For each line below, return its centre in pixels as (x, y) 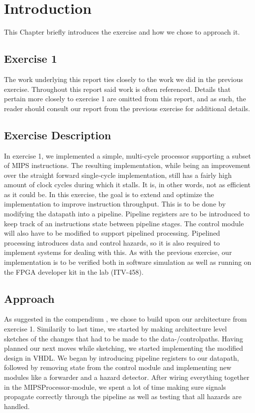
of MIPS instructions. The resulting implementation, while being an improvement (127, 165)
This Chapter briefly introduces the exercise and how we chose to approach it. (122, 32)
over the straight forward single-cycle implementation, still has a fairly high (118, 175)
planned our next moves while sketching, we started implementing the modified (124, 348)
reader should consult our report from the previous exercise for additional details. (127, 108)
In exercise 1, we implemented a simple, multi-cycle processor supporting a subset (127, 155)
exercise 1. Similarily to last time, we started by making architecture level (115, 329)
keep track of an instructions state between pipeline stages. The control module (124, 223)
